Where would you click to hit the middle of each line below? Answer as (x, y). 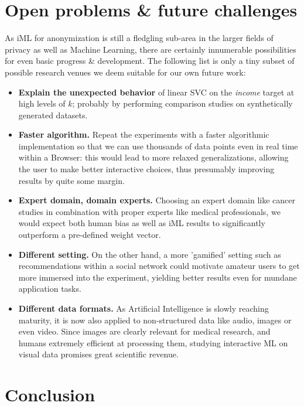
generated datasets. (53, 115)
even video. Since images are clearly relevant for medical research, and (144, 331)
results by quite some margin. (71, 180)
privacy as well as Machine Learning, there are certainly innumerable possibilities (151, 49)
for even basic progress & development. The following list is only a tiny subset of (150, 61)
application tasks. (50, 289)
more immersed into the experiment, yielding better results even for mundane (158, 277)
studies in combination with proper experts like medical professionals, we (149, 211)
